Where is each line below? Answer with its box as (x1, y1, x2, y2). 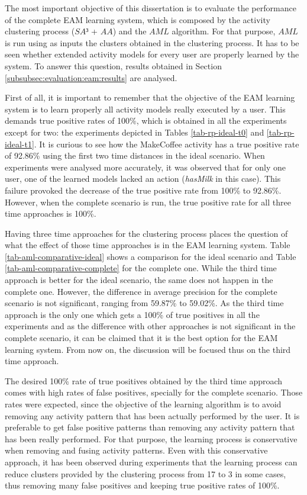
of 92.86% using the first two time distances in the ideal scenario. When (5, 149, 265, 162)
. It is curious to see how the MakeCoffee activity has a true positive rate (34, 137, 299, 150)
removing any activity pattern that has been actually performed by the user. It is (5, 409, 300, 422)
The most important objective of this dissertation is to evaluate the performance (5, 2, 296, 14)
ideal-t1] (5, 137, 34, 150)
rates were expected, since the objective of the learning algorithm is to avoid (5, 398, 282, 410)
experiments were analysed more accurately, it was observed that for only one (5, 160, 286, 173)
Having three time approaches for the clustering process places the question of (5, 227, 288, 239)
